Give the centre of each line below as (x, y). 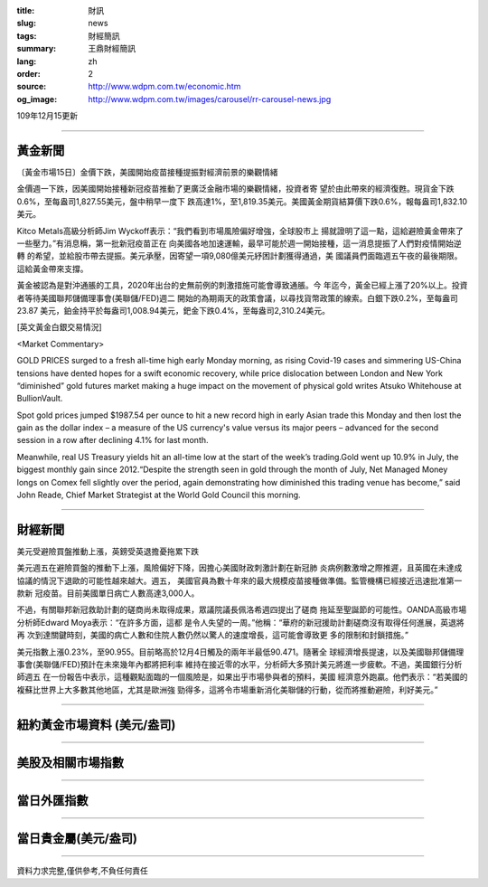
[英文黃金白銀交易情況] (60, 327)
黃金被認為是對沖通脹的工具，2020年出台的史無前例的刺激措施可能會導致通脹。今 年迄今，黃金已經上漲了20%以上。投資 (242, 286)
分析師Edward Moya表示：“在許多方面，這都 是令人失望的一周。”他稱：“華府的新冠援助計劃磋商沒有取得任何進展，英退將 (240, 622)
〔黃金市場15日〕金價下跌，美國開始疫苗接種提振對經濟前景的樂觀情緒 (147, 173)
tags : (27, 35)
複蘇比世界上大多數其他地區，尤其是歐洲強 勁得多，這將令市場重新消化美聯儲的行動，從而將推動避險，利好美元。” (227, 689)
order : (28, 73)
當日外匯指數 (52, 800)
